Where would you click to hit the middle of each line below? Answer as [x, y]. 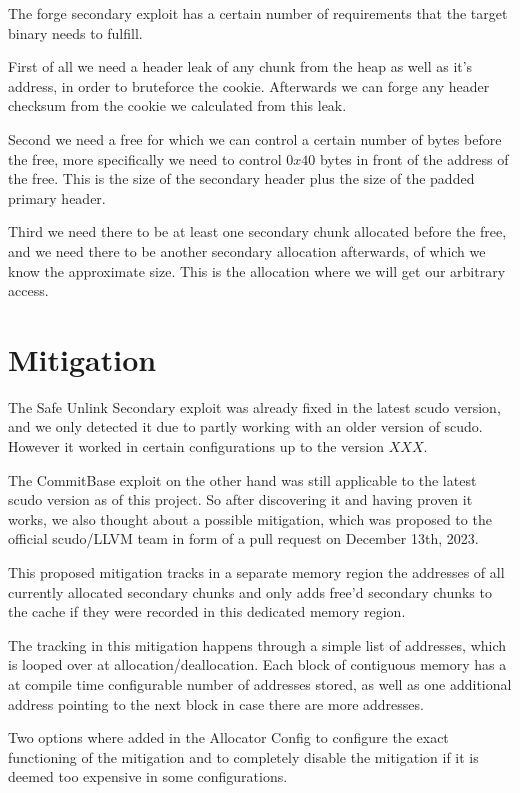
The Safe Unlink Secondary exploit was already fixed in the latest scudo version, [254, 406]
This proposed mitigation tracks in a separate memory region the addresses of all [256, 572]
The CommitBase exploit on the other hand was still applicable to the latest [242, 479]
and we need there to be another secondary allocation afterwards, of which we [247, 250]
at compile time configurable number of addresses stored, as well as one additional [260, 683]
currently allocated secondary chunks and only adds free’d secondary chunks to [250, 591]
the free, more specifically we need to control [145, 158]
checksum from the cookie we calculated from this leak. [177, 105]
